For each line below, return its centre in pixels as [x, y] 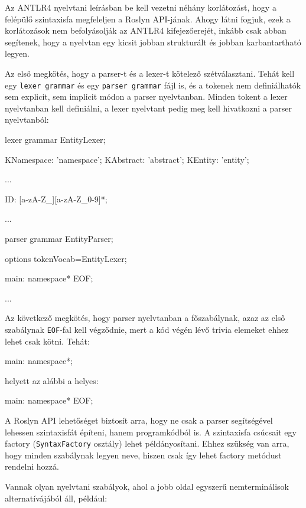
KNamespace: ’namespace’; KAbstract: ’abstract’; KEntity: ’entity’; [127, 159]
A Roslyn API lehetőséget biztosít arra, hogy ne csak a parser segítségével [139, 420]
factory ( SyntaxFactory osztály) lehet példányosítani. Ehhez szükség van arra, [147, 443]
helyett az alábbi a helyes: [52, 380]
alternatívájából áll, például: [56, 498]
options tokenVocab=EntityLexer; [66, 258]
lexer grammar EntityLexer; [55, 139]
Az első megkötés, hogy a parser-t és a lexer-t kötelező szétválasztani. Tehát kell [150, 73]
